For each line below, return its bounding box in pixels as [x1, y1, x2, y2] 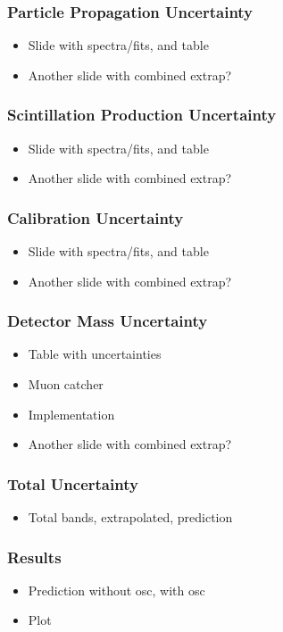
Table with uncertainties [28, 345, 162, 363]
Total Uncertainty [7, 472, 138, 495]
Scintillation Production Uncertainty [7, 104, 277, 126]
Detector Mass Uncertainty [7, 310, 208, 332]
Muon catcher [28, 375, 104, 394]
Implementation [28, 404, 115, 423]
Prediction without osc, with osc [28, 580, 205, 599]
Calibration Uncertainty [7, 206, 184, 229]
